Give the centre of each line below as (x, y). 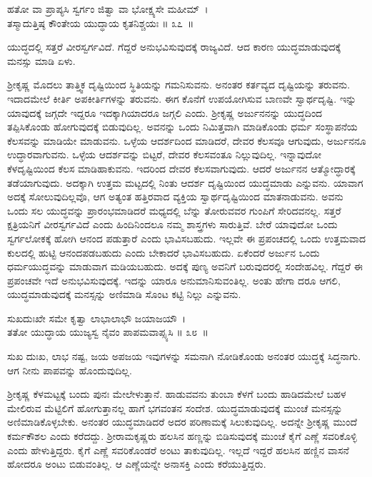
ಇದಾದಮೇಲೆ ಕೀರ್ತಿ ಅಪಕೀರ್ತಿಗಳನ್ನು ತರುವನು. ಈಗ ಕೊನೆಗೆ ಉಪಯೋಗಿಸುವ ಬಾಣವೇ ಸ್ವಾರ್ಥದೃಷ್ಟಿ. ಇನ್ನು (182, 98)
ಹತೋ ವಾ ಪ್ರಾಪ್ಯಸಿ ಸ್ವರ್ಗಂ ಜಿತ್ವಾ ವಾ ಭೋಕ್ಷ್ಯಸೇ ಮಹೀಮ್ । (108, 9)
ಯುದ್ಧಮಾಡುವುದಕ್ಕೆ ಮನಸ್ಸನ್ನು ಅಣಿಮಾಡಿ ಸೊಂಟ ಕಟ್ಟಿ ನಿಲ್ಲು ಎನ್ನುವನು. (124, 294)
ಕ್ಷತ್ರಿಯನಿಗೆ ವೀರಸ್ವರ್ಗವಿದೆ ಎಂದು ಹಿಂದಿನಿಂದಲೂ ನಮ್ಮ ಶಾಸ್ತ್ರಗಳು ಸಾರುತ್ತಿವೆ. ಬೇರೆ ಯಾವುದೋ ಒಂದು (172, 224)
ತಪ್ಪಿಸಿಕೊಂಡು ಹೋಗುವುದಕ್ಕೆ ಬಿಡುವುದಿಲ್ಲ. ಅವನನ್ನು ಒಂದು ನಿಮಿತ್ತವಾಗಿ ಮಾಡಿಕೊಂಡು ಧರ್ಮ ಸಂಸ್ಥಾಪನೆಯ (182, 127)
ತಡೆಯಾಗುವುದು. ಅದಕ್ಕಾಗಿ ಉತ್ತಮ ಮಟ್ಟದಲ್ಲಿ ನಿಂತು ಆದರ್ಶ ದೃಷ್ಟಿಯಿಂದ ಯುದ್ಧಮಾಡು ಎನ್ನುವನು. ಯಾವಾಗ (185, 182)
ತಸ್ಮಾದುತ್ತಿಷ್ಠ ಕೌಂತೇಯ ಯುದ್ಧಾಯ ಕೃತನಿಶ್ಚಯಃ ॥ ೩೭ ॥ (101, 22)
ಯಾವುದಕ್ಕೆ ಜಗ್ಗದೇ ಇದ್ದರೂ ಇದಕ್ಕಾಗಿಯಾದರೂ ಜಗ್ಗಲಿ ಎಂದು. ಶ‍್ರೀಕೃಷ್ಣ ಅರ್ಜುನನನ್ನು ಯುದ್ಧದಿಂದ (165, 112)
